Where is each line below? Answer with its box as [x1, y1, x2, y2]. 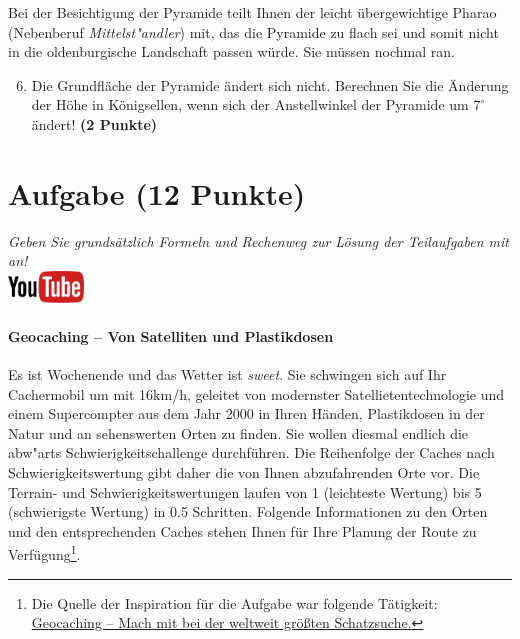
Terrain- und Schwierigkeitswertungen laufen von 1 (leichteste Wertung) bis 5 [8, 481, 482, 502]
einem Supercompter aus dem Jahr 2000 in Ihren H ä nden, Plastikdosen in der [8, 403, 485, 424]
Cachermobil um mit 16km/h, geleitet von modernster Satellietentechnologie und [8, 383, 505, 404]
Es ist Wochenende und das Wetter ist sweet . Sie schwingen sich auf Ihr [8, 364, 447, 385]
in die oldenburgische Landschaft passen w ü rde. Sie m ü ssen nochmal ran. [8, 41, 455, 62]
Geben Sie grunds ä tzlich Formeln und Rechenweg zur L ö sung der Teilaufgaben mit [8, 230, 509, 251]
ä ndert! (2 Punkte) [31, 113, 158, 134]
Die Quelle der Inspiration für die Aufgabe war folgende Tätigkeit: [31, 592, 438, 613]
